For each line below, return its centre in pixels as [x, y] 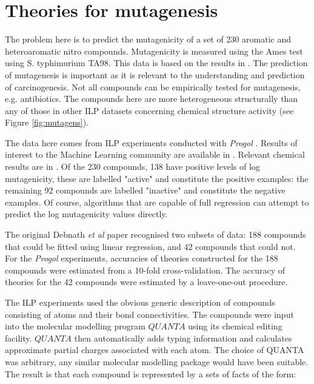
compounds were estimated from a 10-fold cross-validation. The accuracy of [145, 270]
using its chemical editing [235, 326]
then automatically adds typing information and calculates [183, 338]
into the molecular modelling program [75, 326]
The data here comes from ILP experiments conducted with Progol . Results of [151, 142]
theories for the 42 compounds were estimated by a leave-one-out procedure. [146, 282]
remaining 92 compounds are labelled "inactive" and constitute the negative [145, 190]
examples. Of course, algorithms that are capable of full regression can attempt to [157, 202]
